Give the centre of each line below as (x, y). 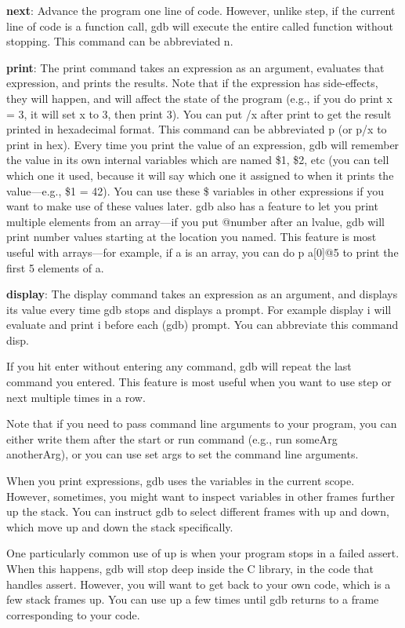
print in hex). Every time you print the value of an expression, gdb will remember (203, 144)
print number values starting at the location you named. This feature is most (192, 237)
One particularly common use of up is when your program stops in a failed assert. (203, 553)
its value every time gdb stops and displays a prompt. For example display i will (199, 309)
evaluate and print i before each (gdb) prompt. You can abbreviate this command (202, 325)
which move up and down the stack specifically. (120, 526)
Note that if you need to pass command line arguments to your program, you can (202, 424)
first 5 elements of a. (55, 267)
